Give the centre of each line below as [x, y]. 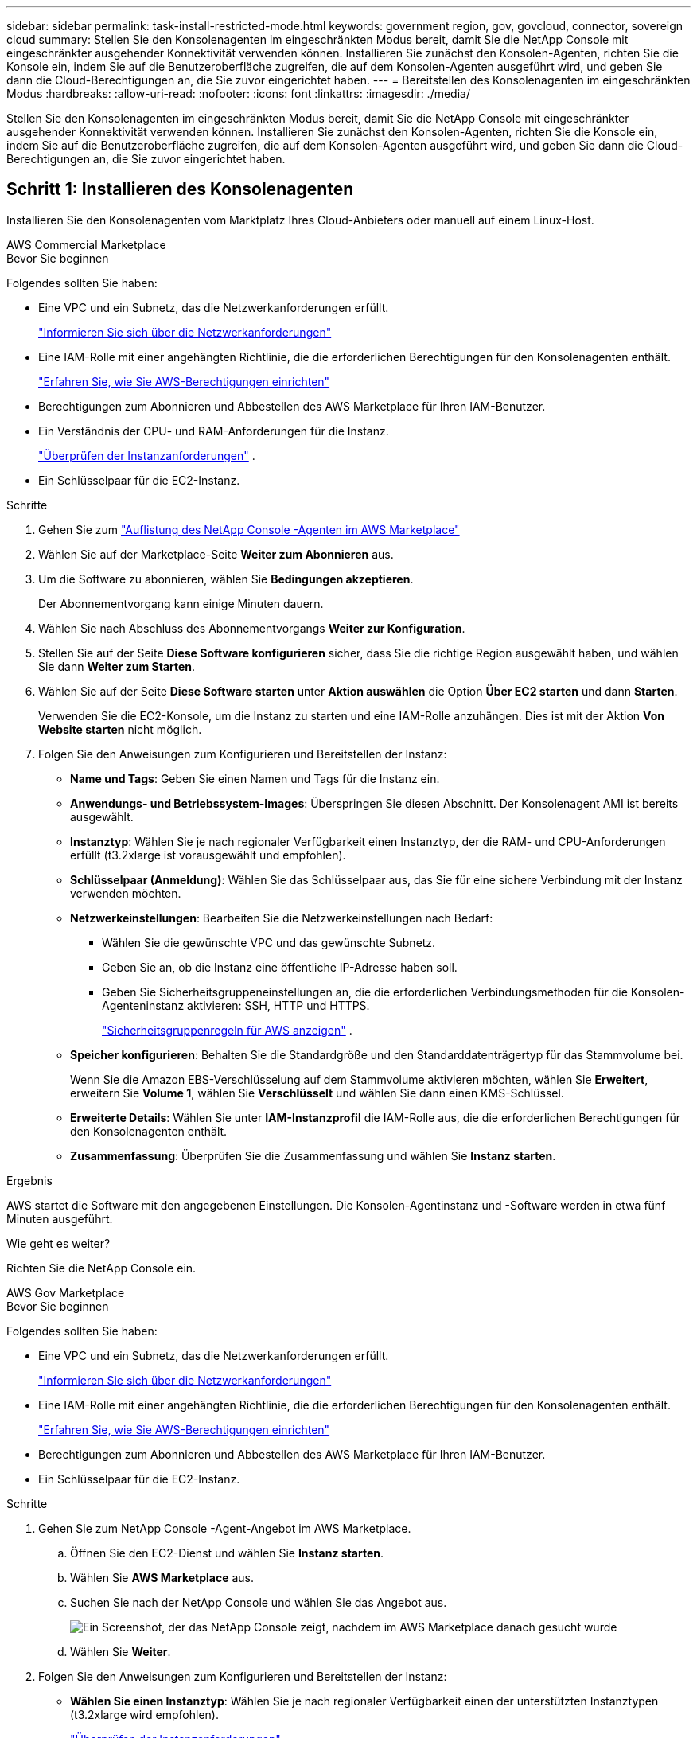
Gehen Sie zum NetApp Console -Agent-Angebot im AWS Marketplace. [225, 1528]
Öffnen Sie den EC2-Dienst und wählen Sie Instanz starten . [227, 1553]
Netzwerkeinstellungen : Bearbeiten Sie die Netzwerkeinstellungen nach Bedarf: [282, 918]
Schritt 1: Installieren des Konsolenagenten [180, 189]
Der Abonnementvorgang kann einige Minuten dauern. [181, 603]
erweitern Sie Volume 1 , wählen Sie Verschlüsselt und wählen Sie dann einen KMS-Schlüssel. [317, 1093]
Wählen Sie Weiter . [121, 1651]
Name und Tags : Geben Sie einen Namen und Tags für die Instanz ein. [255, 778]
